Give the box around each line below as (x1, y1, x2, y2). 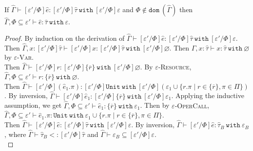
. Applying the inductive (171, 90, 244, 101)
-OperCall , (175, 100, 210, 110)
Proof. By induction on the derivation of (4, 33, 125, 43)
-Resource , (158, 62, 192, 72)
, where (4, 129, 26, 139)
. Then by (140, 100, 170, 110)
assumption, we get (4, 100, 62, 110)
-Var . (17, 52, 34, 62)
